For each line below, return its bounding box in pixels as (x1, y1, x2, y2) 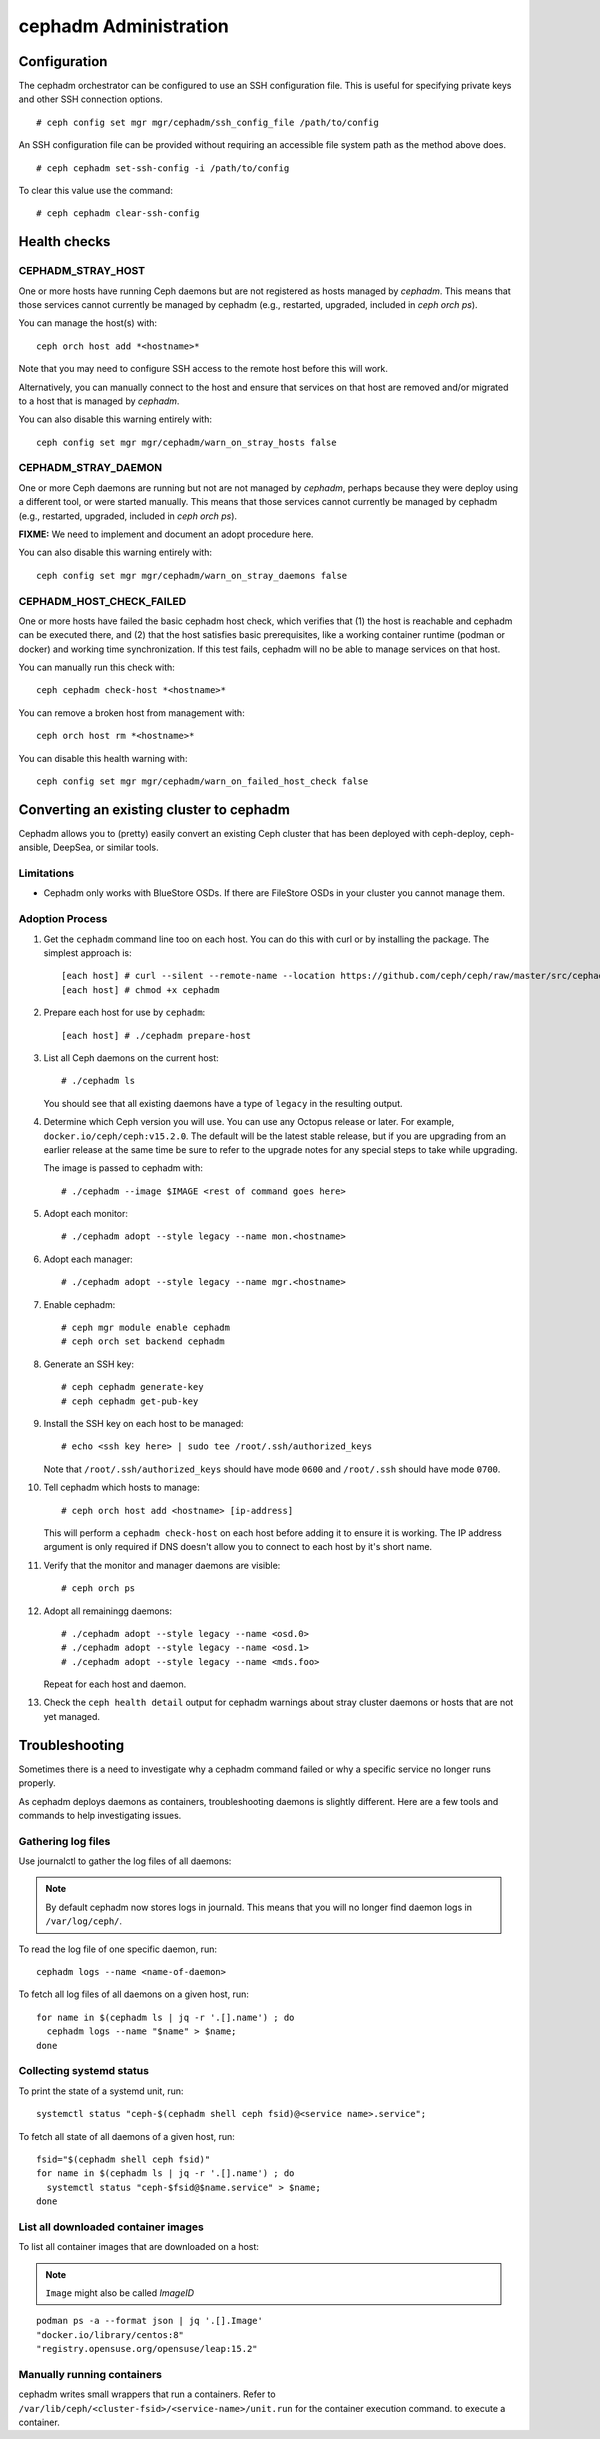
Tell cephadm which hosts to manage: (43, 1481, 200, 1494)
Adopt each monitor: (43, 1208, 129, 1220)
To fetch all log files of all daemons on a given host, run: (18, 1988, 249, 2000)
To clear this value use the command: (18, 185, 174, 197)
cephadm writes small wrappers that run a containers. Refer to (18, 2388, 276, 2400)
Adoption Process (18, 912, 108, 926)
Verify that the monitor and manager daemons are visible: (43, 1559, 281, 1571)
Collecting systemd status (18, 2064, 150, 2078)
